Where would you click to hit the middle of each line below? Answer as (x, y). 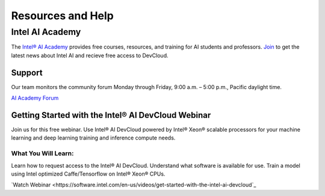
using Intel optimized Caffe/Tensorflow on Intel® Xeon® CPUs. (88, 174)
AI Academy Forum (35, 98)
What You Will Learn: (43, 153)
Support (27, 72)
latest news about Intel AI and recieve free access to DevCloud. (90, 55)
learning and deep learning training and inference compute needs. (93, 138)
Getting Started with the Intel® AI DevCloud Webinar (111, 115)
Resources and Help (63, 16)
